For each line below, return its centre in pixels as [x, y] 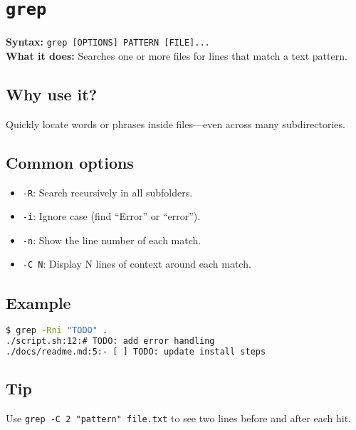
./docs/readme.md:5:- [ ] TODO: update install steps [136, 352]
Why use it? [52, 94]
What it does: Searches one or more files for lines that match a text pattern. [177, 55]
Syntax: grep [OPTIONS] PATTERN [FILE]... [108, 42]
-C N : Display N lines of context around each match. [137, 264]
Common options [70, 162]
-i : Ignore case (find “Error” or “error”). [111, 216]
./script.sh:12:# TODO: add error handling [110, 341]
